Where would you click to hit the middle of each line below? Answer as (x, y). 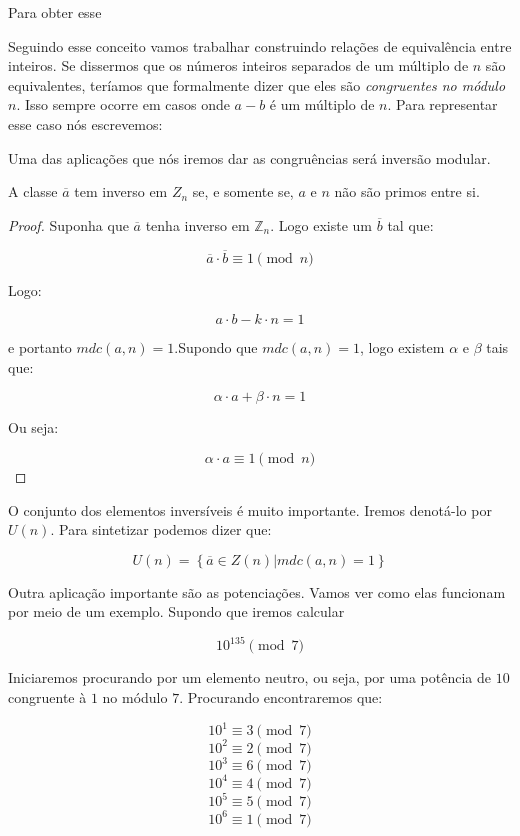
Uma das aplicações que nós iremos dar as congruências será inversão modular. (249, 157)
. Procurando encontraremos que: (281, 697)
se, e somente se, (243, 191)
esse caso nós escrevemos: (85, 123)
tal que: (410, 224)
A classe (33, 191)
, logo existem (402, 347)
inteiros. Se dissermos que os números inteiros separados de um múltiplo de (238, 65)
